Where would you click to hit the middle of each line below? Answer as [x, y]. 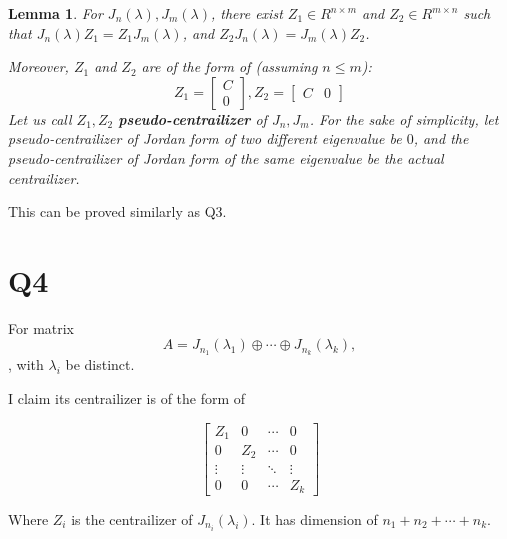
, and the [441, 138]
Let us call [40, 118]
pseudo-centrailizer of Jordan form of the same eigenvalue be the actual [226, 157]
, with [26, 364]
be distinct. [100, 364]
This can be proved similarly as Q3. [117, 211]
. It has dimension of [314, 519]
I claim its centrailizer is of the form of [127, 397]
